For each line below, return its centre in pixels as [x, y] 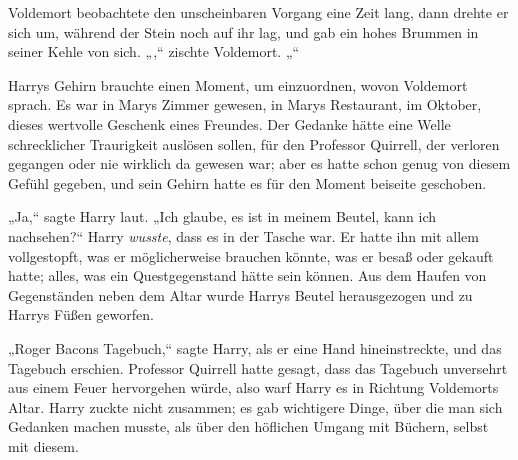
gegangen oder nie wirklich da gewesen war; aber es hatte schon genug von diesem [259, 163]
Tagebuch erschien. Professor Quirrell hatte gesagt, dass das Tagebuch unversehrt [258, 367]
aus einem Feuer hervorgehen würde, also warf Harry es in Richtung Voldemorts [253, 387]
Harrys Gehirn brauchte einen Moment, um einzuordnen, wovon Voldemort [238, 84]
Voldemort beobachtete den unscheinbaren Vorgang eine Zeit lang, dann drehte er [258, 12]
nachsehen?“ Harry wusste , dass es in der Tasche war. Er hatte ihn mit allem [243, 235]
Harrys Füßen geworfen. [81, 314]
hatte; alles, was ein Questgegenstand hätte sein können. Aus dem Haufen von [247, 275]
